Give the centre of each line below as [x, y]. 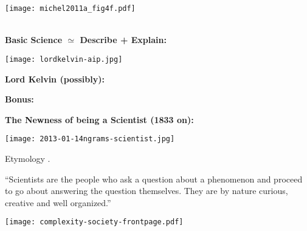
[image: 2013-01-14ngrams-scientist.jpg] [90, 139]
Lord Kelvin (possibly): [55, 79]
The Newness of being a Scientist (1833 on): [99, 119]
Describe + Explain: [123, 40]
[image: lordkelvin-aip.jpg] [64, 59]
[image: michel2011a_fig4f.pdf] [70, 8]
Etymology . [28, 158]
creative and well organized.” [58, 202]
